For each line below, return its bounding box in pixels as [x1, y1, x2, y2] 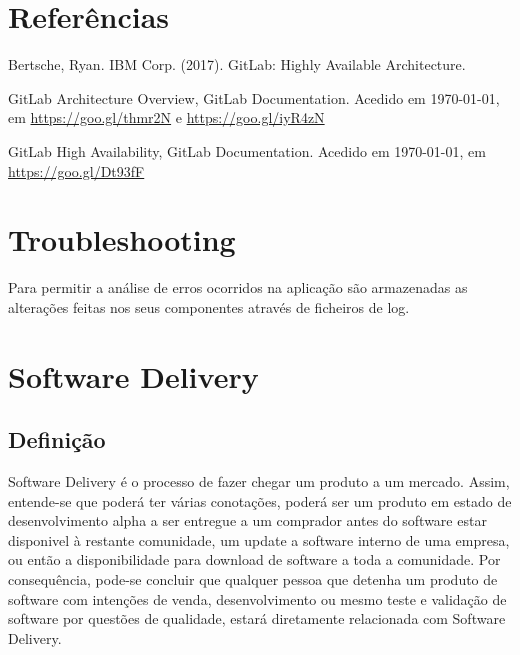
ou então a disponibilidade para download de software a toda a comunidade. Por [8, 549, 501, 570]
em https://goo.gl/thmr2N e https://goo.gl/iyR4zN [8, 107, 325, 128]
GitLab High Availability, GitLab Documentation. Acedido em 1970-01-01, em [8, 140, 486, 161]
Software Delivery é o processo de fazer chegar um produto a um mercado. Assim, [8, 470, 510, 491]
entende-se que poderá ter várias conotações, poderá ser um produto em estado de [8, 490, 512, 511]
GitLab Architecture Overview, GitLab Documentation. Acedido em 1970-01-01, [8, 87, 500, 108]
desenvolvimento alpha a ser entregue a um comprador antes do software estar [8, 510, 487, 531]
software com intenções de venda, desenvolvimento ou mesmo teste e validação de [8, 588, 507, 609]
